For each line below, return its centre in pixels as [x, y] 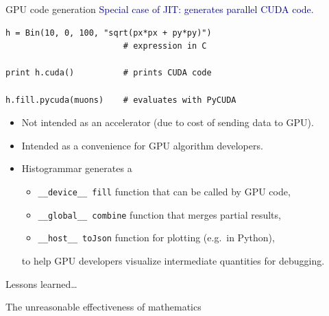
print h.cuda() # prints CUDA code [109, 73]
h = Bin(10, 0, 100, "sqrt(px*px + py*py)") [109, 33]
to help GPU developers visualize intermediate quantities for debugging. [173, 260]
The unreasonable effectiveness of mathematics [103, 307]
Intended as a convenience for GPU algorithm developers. [142, 145]
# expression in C [165, 46]
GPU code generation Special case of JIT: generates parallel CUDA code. [160, 9]
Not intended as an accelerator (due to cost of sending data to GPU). [168, 122]
